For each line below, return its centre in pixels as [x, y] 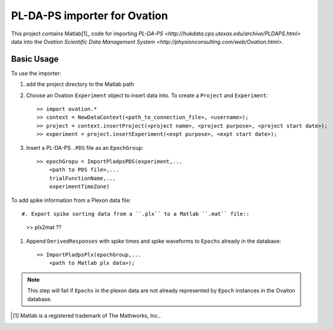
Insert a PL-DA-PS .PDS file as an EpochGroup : [85, 147]
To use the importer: [36, 73]
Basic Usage [35, 59]
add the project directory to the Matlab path [80, 84]
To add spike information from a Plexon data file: [71, 200]
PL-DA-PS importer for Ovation [89, 16]
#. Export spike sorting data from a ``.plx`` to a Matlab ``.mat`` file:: [136, 214]
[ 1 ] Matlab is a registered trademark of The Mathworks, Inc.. [87, 316]
